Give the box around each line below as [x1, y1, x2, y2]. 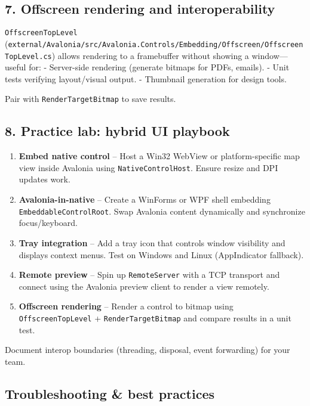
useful [5, 61, 26, 73]
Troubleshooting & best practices [5, 384, 215, 402]
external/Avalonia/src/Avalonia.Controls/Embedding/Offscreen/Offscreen [8, 40, 303, 49]
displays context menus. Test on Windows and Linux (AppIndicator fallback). [19, 248, 304, 261]
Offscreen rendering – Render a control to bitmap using [19, 300, 234, 312]
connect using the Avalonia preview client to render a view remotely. [19, 280, 269, 292]
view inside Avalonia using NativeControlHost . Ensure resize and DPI [19, 161, 278, 173]
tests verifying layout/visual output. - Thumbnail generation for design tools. [5, 72, 287, 85]
